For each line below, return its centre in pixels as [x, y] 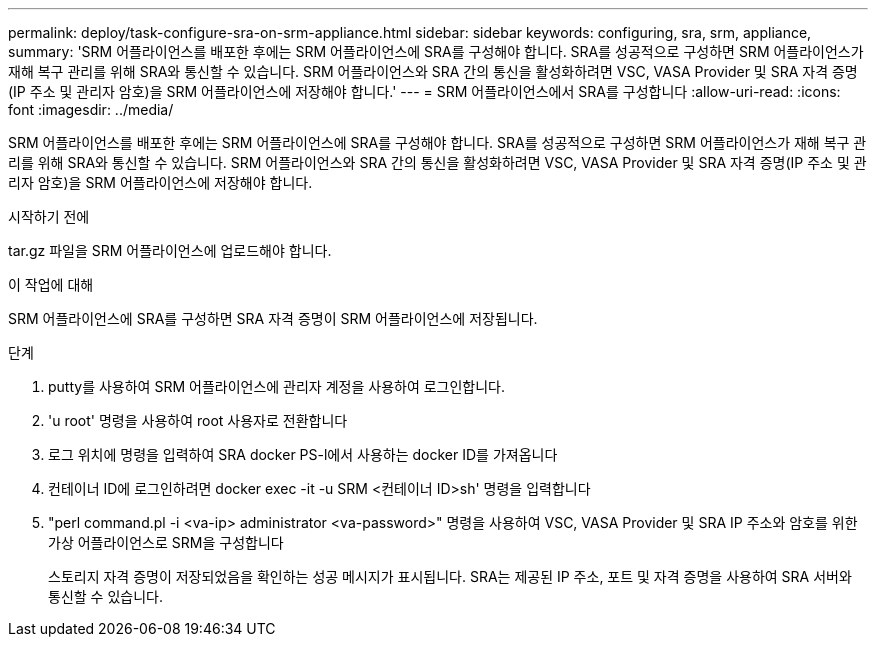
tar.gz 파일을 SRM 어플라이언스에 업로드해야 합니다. [170, 250]
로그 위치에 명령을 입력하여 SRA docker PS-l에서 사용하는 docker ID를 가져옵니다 [303, 454]
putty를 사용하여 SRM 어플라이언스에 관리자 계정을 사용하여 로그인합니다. [277, 386]
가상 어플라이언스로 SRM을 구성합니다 [166, 542]
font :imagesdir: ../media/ [91, 109]
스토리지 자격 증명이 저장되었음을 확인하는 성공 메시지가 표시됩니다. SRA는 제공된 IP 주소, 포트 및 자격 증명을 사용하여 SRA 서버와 [450, 576]
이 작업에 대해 [51, 284]
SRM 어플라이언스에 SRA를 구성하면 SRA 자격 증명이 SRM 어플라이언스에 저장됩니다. [273, 318]
